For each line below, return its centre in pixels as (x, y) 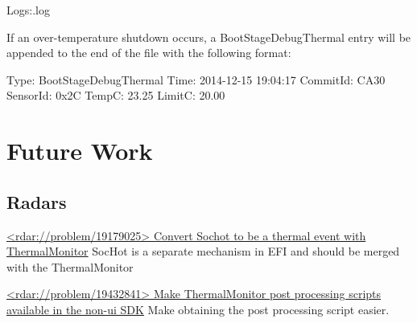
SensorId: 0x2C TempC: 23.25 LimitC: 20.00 (116, 95)
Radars (37, 201)
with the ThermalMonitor (70, 266)
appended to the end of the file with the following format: (149, 53)
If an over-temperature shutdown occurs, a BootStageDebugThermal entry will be (209, 37)
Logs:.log (28, 10)
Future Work (80, 151)
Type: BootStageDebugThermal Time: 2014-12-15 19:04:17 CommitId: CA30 (196, 79)
